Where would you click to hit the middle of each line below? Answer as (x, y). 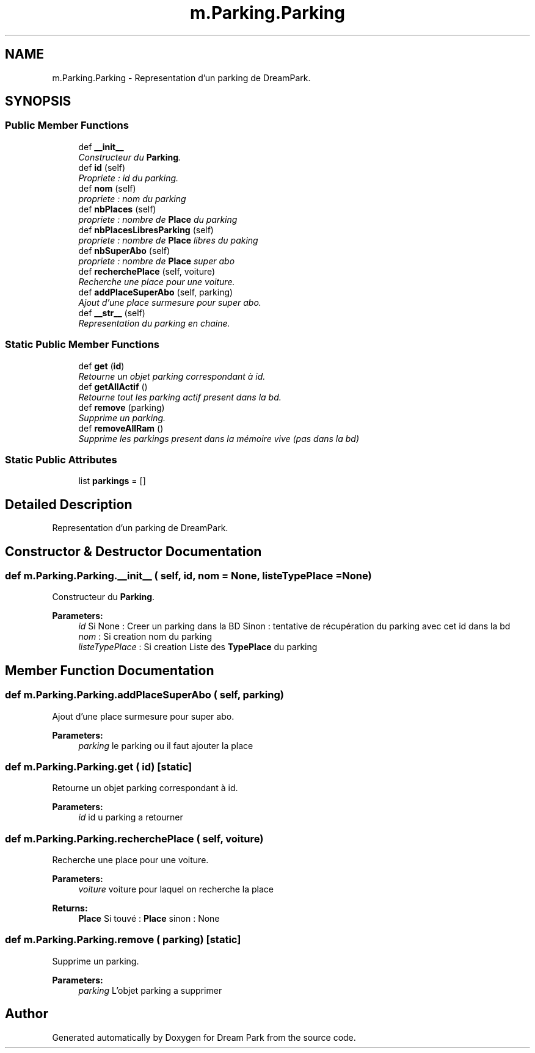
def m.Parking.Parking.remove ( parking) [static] (123, 940)
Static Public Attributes (61, 459)
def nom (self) (107, 188)
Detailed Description (69, 504)
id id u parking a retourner (131, 817)
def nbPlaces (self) (117, 209)
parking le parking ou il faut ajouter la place (166, 745)
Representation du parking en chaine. (154, 323)
